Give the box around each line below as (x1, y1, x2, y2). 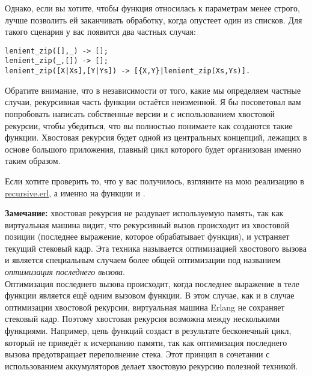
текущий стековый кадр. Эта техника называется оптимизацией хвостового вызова (5, 241, 307, 254)
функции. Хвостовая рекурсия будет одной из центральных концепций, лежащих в (5, 131, 307, 144)
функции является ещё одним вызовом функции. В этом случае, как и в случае (5, 289, 295, 302)
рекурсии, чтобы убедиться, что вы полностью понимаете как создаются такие (5, 119, 293, 132)
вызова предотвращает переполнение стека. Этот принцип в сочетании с (5, 348, 270, 360)
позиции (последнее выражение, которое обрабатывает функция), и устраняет (5, 230, 290, 243)
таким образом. (5, 154, 61, 167)
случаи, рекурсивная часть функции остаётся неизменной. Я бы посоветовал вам (5, 96, 301, 108)
